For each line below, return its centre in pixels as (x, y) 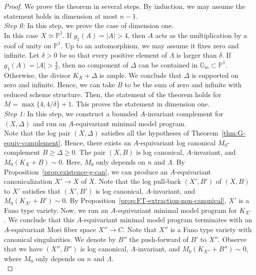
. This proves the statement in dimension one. (141, 104)
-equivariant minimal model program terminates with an (167, 220)
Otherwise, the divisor (37, 75)
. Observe (232, 239)
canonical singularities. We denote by (60, 239)
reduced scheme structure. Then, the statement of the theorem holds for (113, 94)
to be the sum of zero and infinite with (183, 85)
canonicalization (28, 181)
